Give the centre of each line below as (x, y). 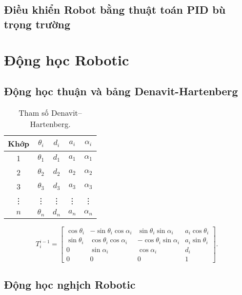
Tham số (34, 112)
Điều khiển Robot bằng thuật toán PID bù (115, 10)
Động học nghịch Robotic (70, 284)
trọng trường (37, 24)
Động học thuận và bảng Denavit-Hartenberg (121, 91)
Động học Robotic (67, 60)
